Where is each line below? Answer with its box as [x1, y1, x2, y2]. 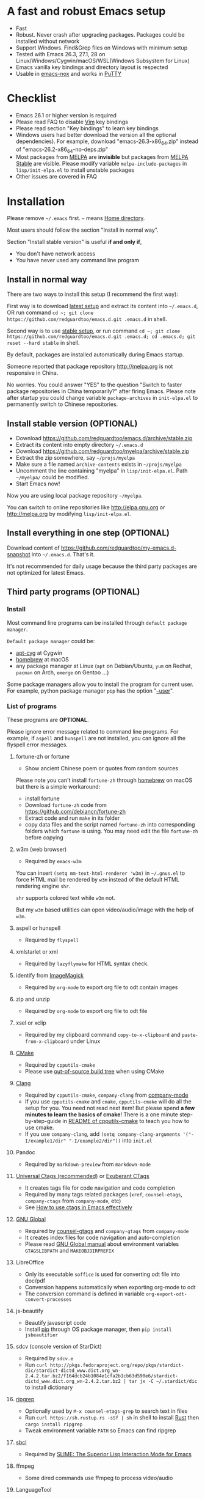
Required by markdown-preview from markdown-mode [24, 1160, 151, 1168]
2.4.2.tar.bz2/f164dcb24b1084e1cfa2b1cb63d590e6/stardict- [24, 1372, 179, 1379]
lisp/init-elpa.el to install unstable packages [15, 166, 135, 174]
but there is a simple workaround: [15, 783, 101, 790]
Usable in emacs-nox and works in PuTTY [15, 70, 121, 77]
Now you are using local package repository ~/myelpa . [7, 492, 143, 499]
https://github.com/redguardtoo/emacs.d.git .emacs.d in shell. [7, 315, 167, 323]
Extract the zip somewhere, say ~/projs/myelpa [15, 454, 135, 462]
